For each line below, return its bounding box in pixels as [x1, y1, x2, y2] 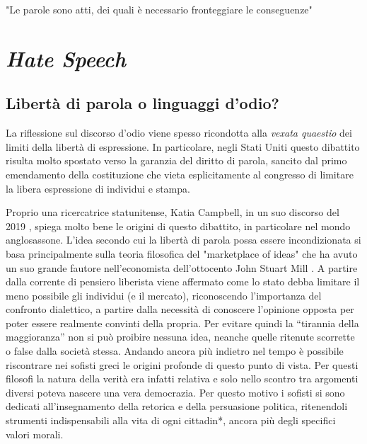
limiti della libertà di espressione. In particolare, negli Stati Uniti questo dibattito [6, 139, 360, 154]
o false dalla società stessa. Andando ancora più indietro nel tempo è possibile [6, 343, 344, 358]
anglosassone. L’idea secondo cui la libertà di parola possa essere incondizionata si [6, 232, 361, 247]
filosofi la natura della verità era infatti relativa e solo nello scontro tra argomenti [6, 371, 359, 386]
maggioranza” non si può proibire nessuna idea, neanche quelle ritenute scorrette [6, 329, 355, 344]
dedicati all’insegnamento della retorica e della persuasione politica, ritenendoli [6, 399, 348, 414]
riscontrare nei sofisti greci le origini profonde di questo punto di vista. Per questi [6, 357, 359, 372]
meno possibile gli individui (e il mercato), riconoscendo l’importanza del [6, 288, 322, 302]
